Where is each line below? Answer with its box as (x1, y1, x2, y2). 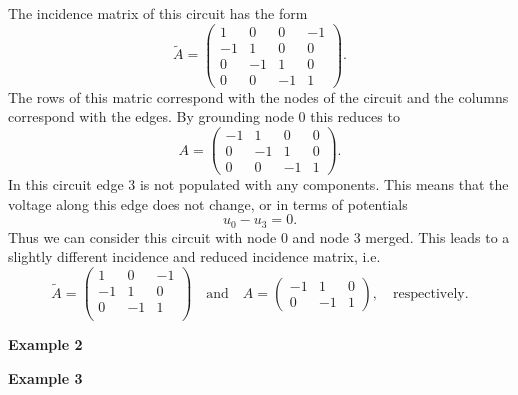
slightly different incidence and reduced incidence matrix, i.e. (8, 246, 381, 267)
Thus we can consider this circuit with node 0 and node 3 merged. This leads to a (8, 226, 510, 247)
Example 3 (8, 367, 83, 388)
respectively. (393, 286, 469, 301)
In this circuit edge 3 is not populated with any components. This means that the (8, 174, 509, 195)
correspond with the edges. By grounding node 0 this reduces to (8, 106, 400, 127)
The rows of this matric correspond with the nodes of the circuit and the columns (8, 86, 509, 107)
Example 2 (8, 334, 83, 355)
